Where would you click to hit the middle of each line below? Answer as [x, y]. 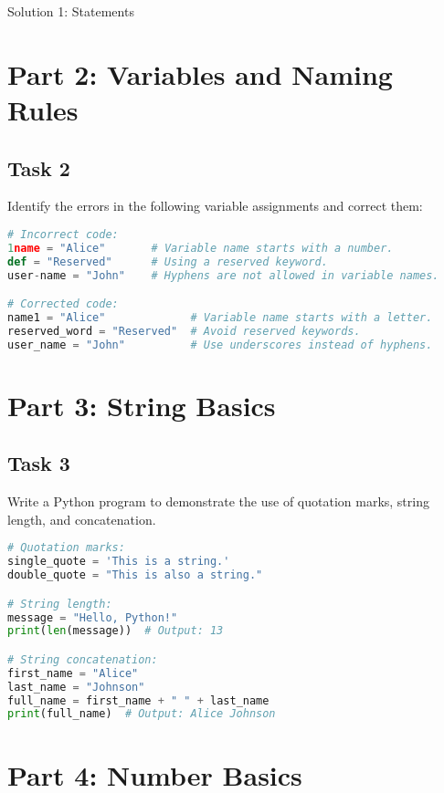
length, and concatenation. [82, 519]
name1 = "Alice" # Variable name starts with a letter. [220, 317]
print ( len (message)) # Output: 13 [116, 631]
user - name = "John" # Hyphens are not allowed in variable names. [223, 275]
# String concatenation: [83, 659]
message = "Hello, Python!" [93, 617]
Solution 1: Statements [71, 11]
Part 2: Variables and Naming [200, 73]
